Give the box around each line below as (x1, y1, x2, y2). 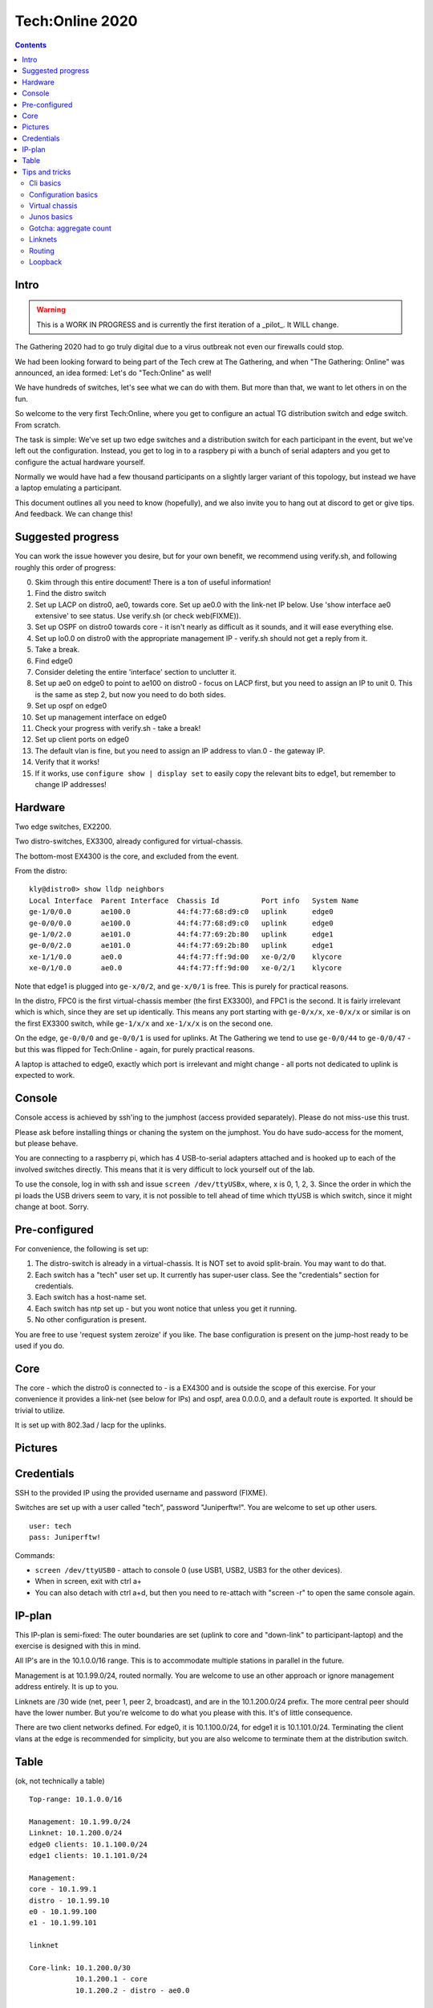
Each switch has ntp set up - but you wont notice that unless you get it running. (34, 1304, 297, 1313)
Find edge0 (34, 655, 73, 666)
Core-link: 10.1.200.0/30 (29, 1963, 132, 1972)
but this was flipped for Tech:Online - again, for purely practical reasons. (14, 1044, 255, 1054)
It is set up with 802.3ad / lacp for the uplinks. (14, 1420, 167, 1430)
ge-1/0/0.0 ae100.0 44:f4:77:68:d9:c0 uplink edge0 (29, 908, 334, 916)
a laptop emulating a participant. (14, 483, 122, 493)
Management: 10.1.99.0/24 (29, 1817, 132, 1826)
